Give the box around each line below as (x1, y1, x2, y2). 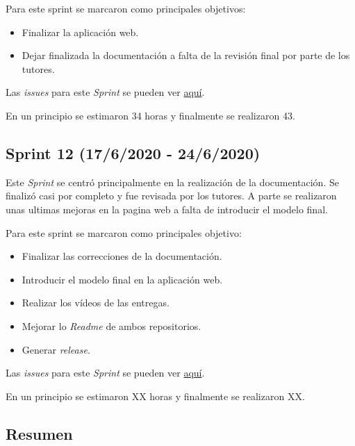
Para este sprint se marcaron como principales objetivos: (6, 1, 246, 15)
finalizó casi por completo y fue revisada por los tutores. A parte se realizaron (6, 188, 337, 203)
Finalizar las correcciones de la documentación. (22, 249, 222, 263)
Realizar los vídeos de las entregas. (22, 295, 170, 310)
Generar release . (22, 342, 90, 356)
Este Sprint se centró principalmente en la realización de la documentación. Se (6, 174, 339, 189)
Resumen (6, 422, 73, 444)
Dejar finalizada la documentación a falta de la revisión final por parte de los (22, 48, 350, 63)
